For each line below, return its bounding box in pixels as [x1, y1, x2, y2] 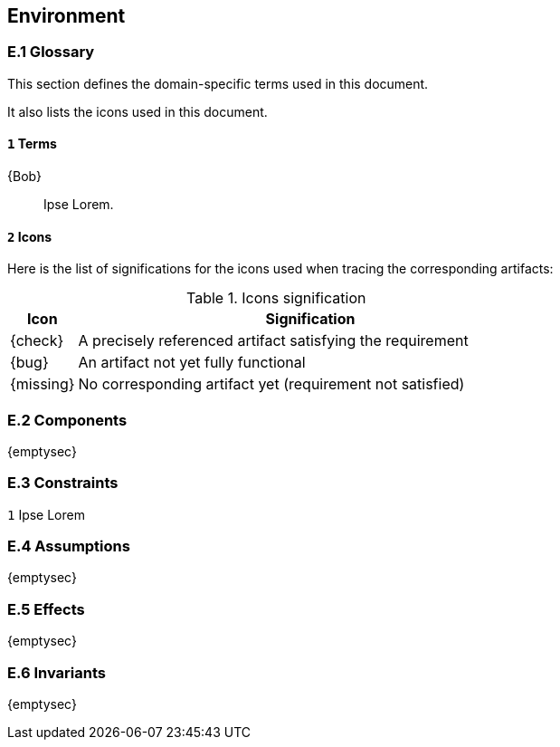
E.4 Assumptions [7, 537, 130, 556]
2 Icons [7, 228, 52, 244]
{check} [10, 331, 64, 350]
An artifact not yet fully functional [78, 353, 306, 372]
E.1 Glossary [7, 43, 95, 62]
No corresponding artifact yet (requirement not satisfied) [78, 375, 465, 394]
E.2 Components [7, 410, 128, 429]
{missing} [10, 375, 75, 394]
